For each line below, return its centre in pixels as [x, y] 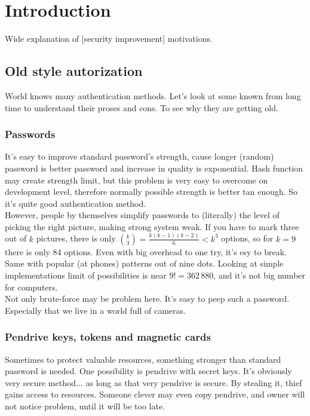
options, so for [247, 238]
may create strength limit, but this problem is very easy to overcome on [136, 180]
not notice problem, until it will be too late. [85, 406]
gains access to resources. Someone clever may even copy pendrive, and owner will [155, 394]
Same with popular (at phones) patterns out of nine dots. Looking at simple [144, 263]
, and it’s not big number [260, 275]
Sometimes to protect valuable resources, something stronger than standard [143, 359]
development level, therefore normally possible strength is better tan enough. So [151, 192]
